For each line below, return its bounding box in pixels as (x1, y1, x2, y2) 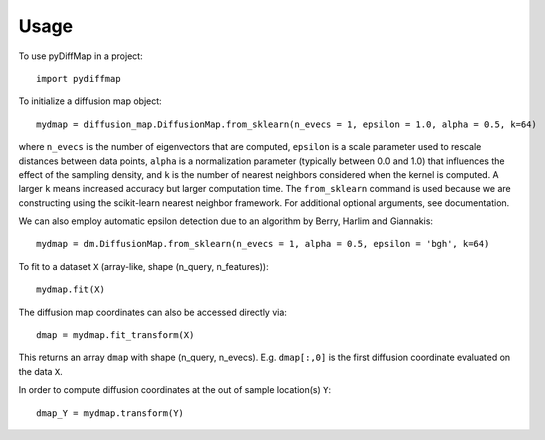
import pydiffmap (36, 73, 121, 84)
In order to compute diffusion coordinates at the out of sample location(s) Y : (18, 384, 332, 396)
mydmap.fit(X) (36, 284, 105, 295)
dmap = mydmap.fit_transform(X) (36, 330, 195, 341)
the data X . (18, 365, 64, 377)
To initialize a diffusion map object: (18, 95, 162, 107)
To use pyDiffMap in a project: (18, 50, 144, 62)
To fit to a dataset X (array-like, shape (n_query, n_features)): (18, 260, 269, 272)
